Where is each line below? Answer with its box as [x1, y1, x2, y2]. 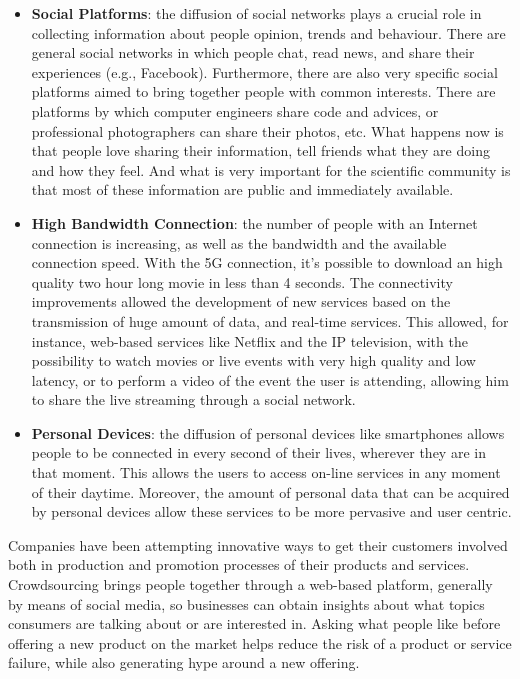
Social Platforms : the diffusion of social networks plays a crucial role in [31, 3, 482, 23]
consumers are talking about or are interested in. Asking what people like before [8, 613, 501, 634]
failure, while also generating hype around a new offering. [8, 652, 360, 673]
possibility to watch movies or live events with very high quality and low [31, 350, 476, 371]
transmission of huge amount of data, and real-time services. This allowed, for [31, 310, 509, 331]
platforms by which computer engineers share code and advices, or [31, 100, 439, 121]
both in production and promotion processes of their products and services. [8, 554, 470, 575]
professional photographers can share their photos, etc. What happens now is [31, 120, 504, 141]
